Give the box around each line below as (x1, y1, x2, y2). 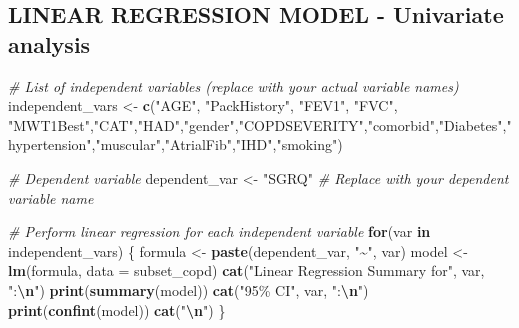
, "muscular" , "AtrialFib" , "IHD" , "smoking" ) (91, 134, 343, 155)
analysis (8, 28, 91, 59)
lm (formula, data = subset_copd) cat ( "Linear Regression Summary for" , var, (8, 260, 485, 281)
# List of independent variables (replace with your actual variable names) (8, 75, 459, 96)
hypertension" (8, 134, 92, 155)
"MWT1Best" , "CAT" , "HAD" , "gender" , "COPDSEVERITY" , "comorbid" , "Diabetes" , (8, 114, 507, 135)
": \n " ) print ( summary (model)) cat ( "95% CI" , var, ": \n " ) (8, 279, 369, 300)
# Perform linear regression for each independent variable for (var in (8, 221, 431, 242)
